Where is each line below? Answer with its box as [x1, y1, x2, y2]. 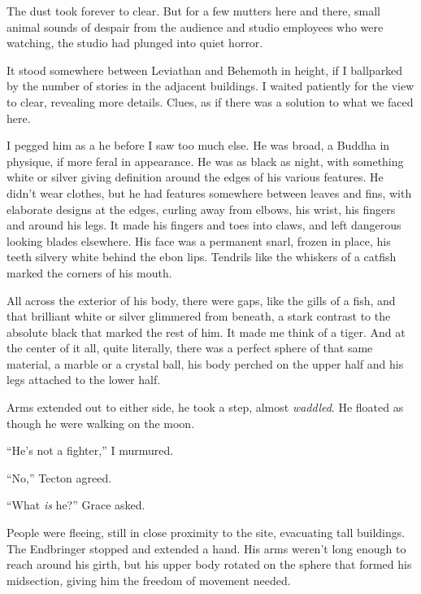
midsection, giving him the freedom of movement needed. [7, 571, 291, 588]
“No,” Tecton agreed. [7, 469, 112, 486]
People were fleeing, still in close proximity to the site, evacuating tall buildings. [7, 524, 406, 541]
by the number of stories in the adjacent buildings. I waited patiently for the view [7, 77, 414, 94]
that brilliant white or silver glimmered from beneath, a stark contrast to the [7, 308, 391, 325]
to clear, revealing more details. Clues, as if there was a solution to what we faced [7, 93, 414, 110]
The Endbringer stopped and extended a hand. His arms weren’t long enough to [7, 539, 406, 557]
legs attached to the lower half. [7, 371, 161, 388]
